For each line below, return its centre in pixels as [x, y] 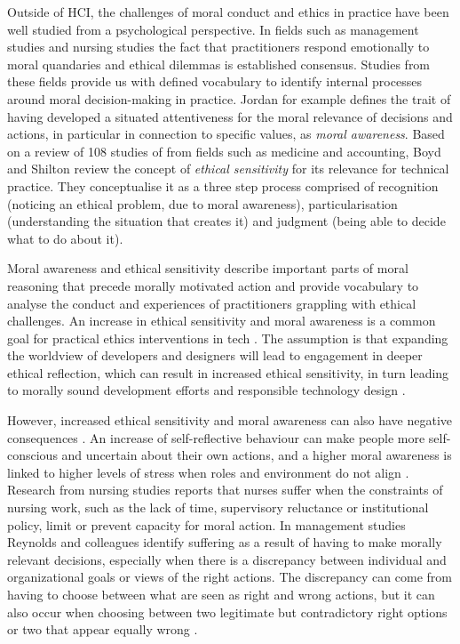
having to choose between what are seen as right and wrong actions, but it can [221, 594]
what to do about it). [65, 238]
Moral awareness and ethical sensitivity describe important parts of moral [208, 268]
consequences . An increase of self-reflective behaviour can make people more [216, 437]
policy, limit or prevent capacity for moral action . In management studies [206, 524]
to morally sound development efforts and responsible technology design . [206, 390]
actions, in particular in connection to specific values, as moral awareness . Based [226, 134]
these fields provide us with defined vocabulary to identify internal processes [214, 81]
